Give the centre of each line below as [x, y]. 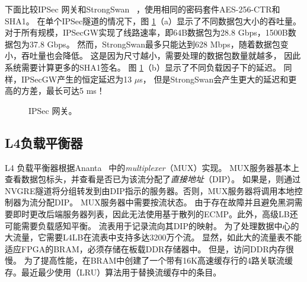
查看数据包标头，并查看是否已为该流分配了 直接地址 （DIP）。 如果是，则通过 [153, 179]
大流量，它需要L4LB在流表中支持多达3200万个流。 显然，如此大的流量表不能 [153, 237]
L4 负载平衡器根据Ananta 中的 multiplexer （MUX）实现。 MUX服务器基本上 [152, 167]
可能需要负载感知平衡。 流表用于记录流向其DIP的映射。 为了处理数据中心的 [152, 225]
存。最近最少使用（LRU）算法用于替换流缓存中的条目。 [113, 272]
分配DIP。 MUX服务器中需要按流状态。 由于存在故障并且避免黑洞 [166, 202]
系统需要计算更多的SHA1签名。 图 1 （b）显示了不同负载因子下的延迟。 [143, 67]
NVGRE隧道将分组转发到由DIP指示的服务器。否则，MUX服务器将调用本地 [150, 190]
